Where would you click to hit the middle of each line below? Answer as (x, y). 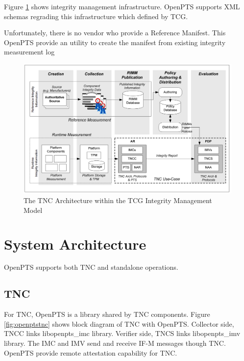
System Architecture (75, 244)
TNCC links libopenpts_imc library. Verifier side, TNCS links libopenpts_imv (122, 333)
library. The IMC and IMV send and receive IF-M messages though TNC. (115, 343)
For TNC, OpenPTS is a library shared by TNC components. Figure (107, 314)
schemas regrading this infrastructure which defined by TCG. (96, 16)
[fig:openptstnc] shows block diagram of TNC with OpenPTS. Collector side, (119, 323)
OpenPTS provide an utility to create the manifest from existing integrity (115, 42)
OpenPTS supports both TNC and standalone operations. (91, 267)
